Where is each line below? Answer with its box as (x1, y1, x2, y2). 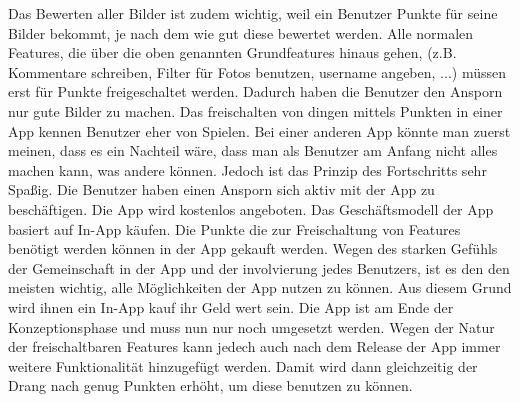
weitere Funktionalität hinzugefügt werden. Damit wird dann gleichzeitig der (8, 355, 478, 376)
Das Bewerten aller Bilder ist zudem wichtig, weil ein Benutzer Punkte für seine (8, 3, 498, 23)
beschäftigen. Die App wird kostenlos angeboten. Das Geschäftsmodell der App (8, 198, 494, 219)
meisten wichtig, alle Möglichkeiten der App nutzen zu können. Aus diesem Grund (8, 277, 512, 298)
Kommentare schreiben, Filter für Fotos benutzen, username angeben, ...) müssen (8, 61, 506, 82)
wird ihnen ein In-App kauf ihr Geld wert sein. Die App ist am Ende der (8, 296, 454, 317)
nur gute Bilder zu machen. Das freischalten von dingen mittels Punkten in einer (8, 100, 503, 121)
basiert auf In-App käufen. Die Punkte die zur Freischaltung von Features (8, 218, 461, 239)
